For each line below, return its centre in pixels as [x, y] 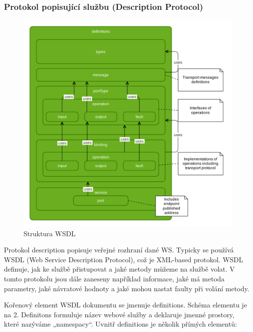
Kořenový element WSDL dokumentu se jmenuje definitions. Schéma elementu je [126, 305]
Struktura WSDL [50, 233]
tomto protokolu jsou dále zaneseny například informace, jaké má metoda [114, 279]
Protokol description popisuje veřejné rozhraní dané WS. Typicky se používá [119, 250]
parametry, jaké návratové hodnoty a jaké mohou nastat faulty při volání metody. [127, 288]
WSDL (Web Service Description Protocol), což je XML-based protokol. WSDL [124, 259]
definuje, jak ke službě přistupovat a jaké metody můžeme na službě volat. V [119, 269]
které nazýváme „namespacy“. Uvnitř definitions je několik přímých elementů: [121, 324]
